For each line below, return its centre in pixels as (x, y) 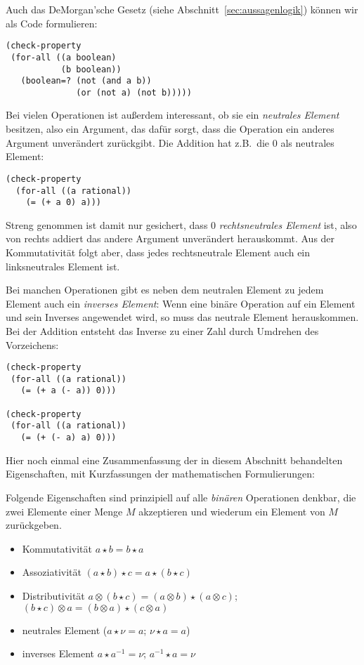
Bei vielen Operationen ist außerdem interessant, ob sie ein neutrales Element (173, 115)
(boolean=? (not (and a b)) (86, 81)
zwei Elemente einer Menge (64, 511)
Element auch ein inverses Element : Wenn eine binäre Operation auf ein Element (181, 303)
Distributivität (53, 595)
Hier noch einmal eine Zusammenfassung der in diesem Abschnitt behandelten (174, 460)
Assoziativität (52, 572)
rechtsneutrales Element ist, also (288, 224)
